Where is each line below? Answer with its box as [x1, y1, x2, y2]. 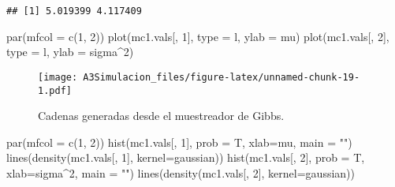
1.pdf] [38, 84, 72, 96]
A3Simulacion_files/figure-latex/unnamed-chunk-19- [83, 71, 360, 83]
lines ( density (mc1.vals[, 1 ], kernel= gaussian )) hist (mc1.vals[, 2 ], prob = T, [6, 149, 365, 166]
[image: [38, 71, 78, 83]
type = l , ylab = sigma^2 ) [6, 43, 134, 60]
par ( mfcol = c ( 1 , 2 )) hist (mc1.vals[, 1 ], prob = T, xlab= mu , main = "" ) [6, 133, 352, 150]
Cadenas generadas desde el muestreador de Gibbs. [38, 107, 285, 124]
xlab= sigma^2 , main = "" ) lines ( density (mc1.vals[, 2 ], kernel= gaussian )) [6, 164, 356, 181]
